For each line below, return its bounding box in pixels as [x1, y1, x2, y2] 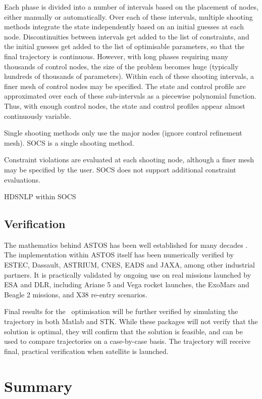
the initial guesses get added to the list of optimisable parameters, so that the [4, 41, 245, 52]
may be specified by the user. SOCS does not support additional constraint [4, 164, 236, 174]
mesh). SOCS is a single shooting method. [4, 137, 134, 148]
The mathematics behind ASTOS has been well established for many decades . [4, 239, 248, 250]
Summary [4, 375, 73, 396]
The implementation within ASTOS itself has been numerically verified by [4, 249, 234, 260]
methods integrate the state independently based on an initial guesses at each [4, 21, 244, 32]
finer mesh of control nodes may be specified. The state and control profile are [4, 80, 246, 91]
